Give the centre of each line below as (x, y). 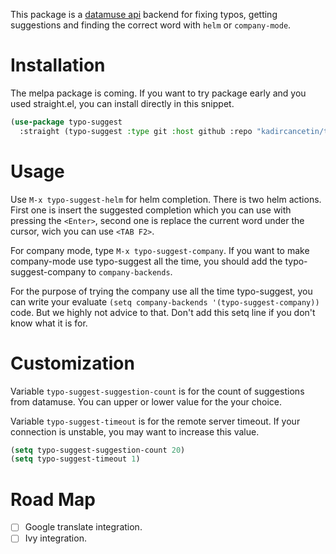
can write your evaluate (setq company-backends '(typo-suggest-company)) (165, 301)
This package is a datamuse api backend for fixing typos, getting (144, 14)
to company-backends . (130, 271)
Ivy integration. (55, 538)
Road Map (53, 499)
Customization (72, 363)
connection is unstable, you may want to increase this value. (135, 431)
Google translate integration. (83, 527)
